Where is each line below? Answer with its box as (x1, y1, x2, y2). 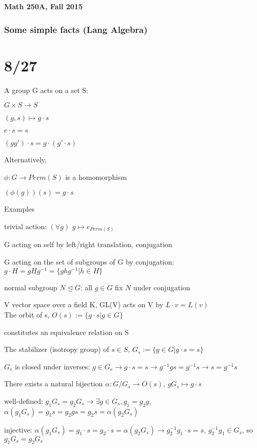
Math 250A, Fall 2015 (4, 1, 83, 11)
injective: (4, 424, 32, 435)
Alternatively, (4, 154, 47, 165)
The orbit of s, (4, 309, 50, 320)
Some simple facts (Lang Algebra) (4, 23, 148, 35)
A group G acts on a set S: (4, 84, 88, 95)
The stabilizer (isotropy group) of (4, 344, 109, 354)
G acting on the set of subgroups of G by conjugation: (4, 256, 174, 267)
